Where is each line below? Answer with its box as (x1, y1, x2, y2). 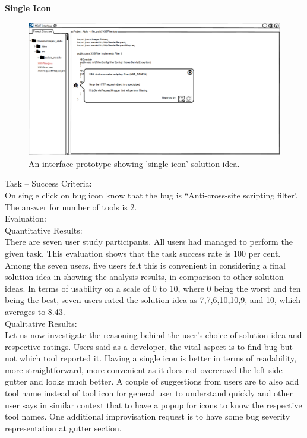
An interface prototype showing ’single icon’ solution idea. (29, 157, 240, 169)
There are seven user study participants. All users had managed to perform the (5, 235, 293, 248)
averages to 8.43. (5, 305, 65, 317)
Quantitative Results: (5, 223, 83, 236)
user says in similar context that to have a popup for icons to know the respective (5, 398, 302, 411)
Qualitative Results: (5, 317, 77, 329)
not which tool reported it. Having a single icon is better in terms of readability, (5, 352, 296, 364)
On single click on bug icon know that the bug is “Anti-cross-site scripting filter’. (5, 188, 298, 201)
